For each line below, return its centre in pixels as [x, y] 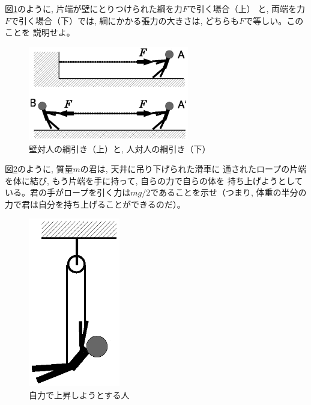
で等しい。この [274, 20]
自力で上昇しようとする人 [79, 395]
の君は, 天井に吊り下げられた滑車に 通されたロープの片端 [193, 169]
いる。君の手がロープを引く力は [68, 192]
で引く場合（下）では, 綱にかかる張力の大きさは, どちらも [125, 20]
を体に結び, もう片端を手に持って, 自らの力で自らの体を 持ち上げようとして [154, 180]
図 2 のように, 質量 [39, 169]
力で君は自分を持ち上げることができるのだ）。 [95, 204]
